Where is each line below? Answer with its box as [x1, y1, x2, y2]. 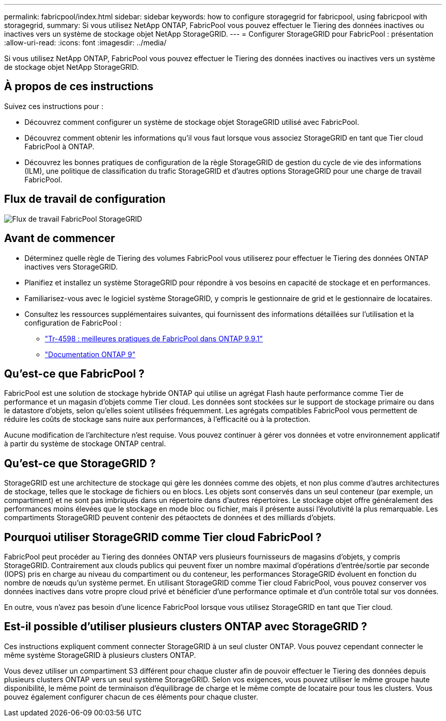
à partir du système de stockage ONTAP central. [4, 439, 166, 448]
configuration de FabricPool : [24, 318, 122, 327]
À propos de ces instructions [4, 80, 154, 93]
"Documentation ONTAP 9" [45, 350, 135, 359]
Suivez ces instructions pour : [4, 101, 103, 111]
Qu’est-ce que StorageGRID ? [4, 457, 156, 470]
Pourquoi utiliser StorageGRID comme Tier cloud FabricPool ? [4, 530, 322, 544]
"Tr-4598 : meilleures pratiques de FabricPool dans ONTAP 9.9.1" [45, 334, 263, 343]
